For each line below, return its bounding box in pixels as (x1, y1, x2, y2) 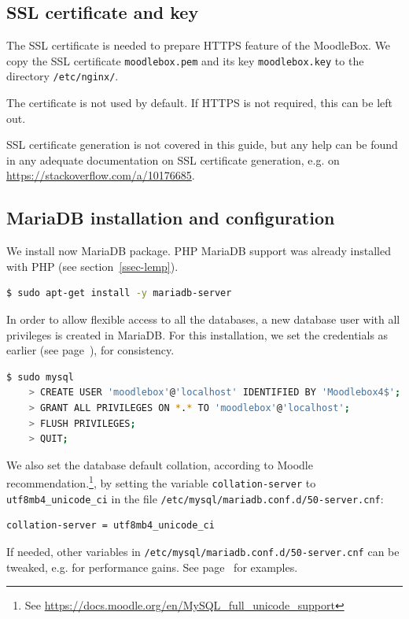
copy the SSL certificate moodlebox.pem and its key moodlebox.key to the (6, 52, 364, 69)
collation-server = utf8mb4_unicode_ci (6, 520, 215, 532)
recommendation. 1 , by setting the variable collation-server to (6, 473, 316, 491)
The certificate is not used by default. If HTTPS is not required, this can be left (6, 95, 393, 111)
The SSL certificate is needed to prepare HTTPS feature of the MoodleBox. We (6, 37, 391, 54)
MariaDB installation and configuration (6, 206, 335, 230)
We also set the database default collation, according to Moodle (6, 456, 313, 473)
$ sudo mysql (6, 371, 74, 383)
